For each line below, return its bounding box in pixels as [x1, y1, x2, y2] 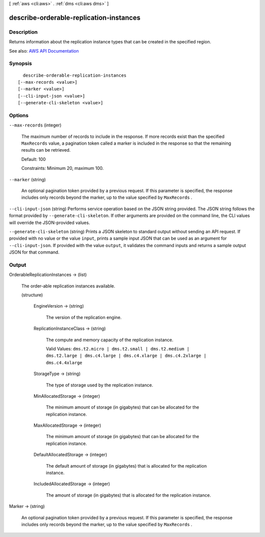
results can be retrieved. [21, 147, 71, 153]
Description [9, 29, 38, 35]
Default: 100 [21, 156, 46, 162]
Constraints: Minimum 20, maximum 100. [21, 165, 104, 171]
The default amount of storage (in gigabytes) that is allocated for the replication [46, 463, 207, 469]
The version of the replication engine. [46, 314, 122, 320]
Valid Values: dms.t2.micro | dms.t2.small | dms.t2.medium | [46, 346, 190, 351]
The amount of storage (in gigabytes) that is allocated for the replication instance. [46, 492, 211, 498]
